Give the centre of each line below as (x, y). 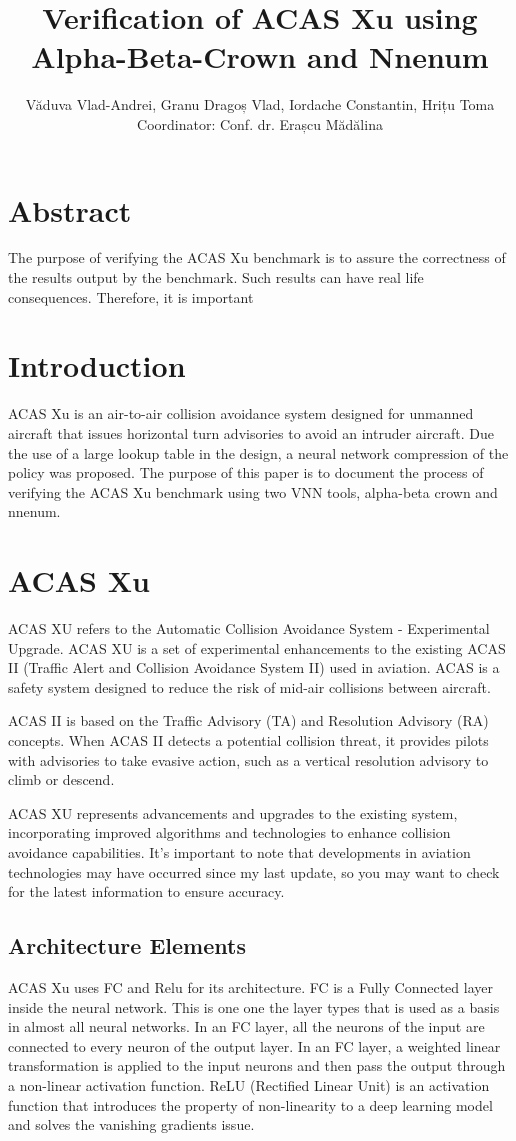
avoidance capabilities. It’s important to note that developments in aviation (239, 851)
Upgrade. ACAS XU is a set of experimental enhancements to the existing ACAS (257, 647)
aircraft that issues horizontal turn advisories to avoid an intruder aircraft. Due (251, 432)
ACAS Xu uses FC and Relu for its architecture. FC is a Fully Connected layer (250, 986)
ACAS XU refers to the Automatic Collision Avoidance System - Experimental (249, 628)
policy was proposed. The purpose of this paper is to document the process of (246, 472)
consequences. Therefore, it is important (131, 296)
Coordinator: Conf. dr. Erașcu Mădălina (260, 123)
